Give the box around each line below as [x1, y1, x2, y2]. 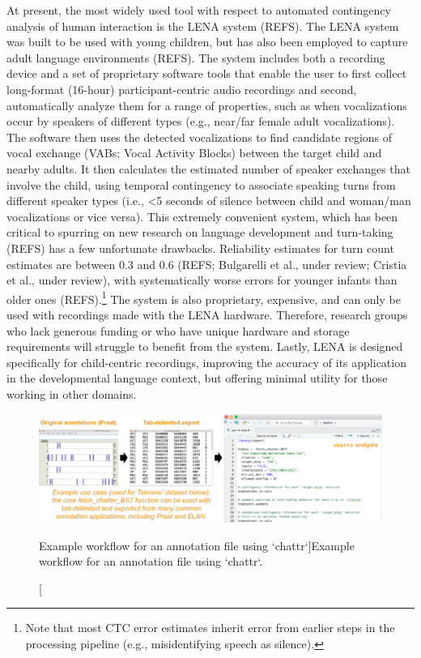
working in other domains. [6, 385, 137, 402]
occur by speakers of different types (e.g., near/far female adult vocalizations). [6, 113, 395, 130]
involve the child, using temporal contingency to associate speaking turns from [6, 176, 396, 193]
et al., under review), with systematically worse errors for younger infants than [6, 271, 398, 288]
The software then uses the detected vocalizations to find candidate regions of [6, 128, 393, 145]
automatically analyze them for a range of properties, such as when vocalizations [6, 96, 407, 113]
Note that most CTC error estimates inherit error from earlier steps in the [25, 619, 395, 636]
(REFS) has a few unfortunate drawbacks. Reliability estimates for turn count [6, 239, 394, 256]
